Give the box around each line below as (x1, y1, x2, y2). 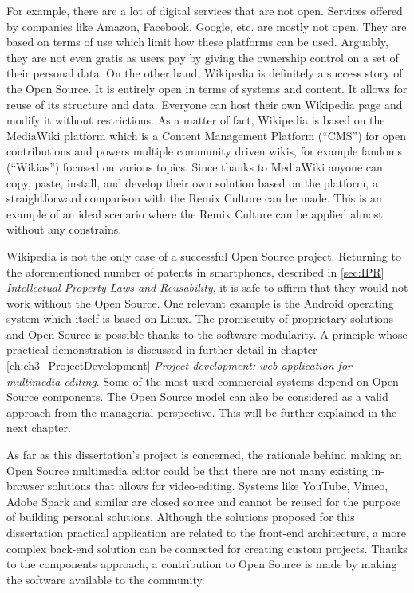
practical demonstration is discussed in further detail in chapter (6, 341, 317, 358)
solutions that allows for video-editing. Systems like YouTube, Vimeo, (47, 477, 388, 494)
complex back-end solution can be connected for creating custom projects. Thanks (6, 540, 408, 556)
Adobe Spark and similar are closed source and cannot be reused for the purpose (6, 493, 401, 509)
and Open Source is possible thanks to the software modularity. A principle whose (6, 325, 408, 342)
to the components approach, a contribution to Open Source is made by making (6, 556, 397, 572)
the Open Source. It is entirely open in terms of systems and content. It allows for (6, 80, 408, 96)
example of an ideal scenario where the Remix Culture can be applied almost (6, 205, 383, 222)
